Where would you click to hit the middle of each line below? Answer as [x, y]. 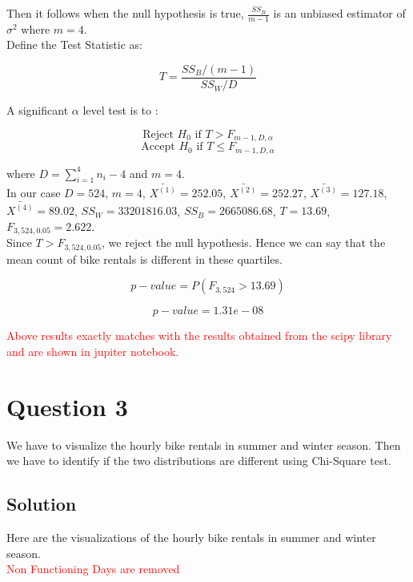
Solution [42, 504]
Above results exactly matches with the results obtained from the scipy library [199, 335]
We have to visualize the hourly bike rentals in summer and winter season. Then [204, 445]
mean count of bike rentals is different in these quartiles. [144, 259]
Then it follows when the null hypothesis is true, [125, 13]
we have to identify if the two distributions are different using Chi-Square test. [199, 461]
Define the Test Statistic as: [74, 44]
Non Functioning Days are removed [93, 569]
